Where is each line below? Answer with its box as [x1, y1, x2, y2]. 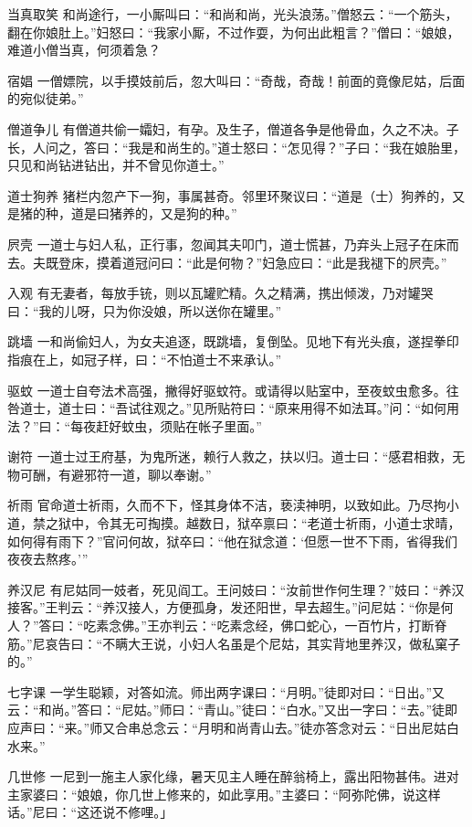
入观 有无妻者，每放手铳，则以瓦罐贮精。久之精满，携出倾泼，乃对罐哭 [7, 283, 434, 302]
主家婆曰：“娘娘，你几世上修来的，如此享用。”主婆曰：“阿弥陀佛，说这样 [7, 784, 441, 803]
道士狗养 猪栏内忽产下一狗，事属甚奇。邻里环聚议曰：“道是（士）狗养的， [7, 186, 453, 205]
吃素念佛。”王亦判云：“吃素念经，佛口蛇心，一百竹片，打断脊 [83, 616, 447, 635]
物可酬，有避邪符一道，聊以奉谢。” [7, 464, 212, 483]
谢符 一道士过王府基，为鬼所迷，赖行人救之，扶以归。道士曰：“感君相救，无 [7, 447, 466, 466]
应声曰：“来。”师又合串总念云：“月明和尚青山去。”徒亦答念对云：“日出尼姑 [7, 718, 447, 737]
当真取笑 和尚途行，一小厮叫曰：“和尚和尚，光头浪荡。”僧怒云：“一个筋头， [7, 5, 458, 23]
